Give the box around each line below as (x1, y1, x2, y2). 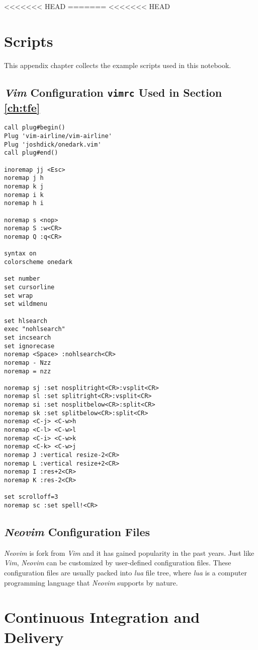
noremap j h (4, 174, 44, 182)
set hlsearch (4, 317, 47, 324)
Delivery (4, 626, 64, 647)
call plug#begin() (4, 124, 65, 132)
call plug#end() (4, 149, 58, 157)
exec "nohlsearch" (4, 326, 65, 333)
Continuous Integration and (4, 607, 200, 627)
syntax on (4, 250, 37, 257)
